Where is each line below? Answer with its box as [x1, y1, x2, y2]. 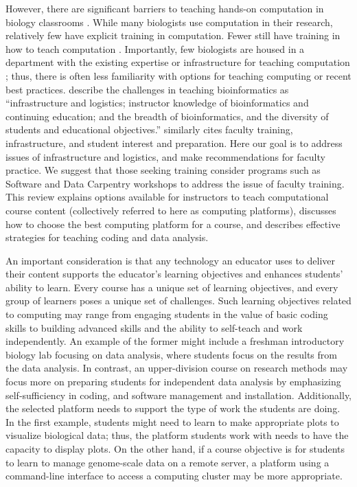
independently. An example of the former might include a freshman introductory [5, 334, 345, 348]
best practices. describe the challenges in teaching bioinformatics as [5, 82, 289, 96]
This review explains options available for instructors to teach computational [5, 190, 329, 204]
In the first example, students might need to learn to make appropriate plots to [5, 414, 339, 429]
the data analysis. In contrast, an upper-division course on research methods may [5, 361, 348, 375]
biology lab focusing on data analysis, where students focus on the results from [5, 347, 337, 361]
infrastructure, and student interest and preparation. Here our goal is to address [5, 135, 343, 150]
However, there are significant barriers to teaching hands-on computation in [5, 1, 324, 15]
